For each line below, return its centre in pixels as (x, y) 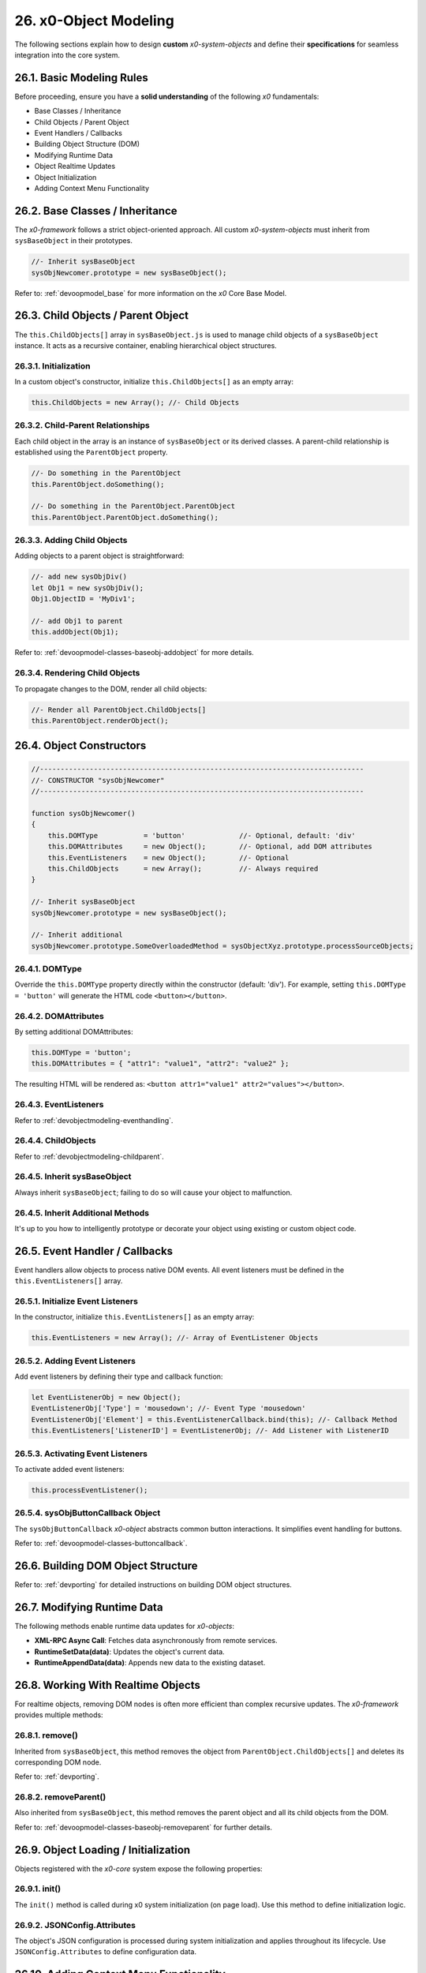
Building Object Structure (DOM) (87, 144)
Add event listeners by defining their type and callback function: (119, 1376)
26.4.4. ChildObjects (55, 1140)
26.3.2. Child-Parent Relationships (82, 425)
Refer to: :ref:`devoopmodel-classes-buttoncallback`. (101, 1544)
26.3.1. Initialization (52, 365)
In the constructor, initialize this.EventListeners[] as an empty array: (135, 1317)
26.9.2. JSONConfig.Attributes (75, 1925)
